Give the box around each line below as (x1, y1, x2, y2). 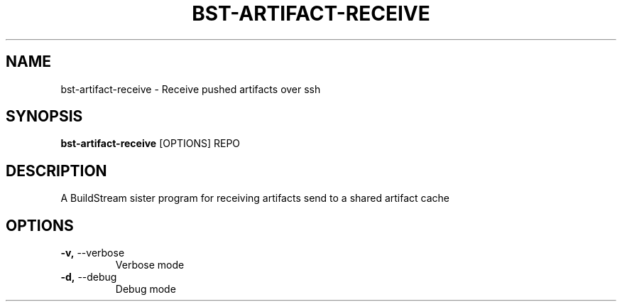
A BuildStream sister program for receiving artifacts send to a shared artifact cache (60, 192, 449, 205)
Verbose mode (115, 259, 185, 271)
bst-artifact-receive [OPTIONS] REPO (60, 137, 241, 150)
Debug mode (115, 283, 176, 296)
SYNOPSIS (6, 107, 83, 126)
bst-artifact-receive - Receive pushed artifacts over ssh (60, 82, 321, 95)
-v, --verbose (60, 247, 125, 259)
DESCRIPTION (6, 161, 107, 180)
